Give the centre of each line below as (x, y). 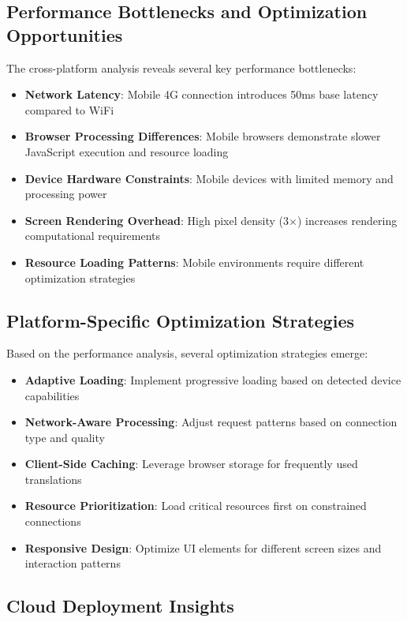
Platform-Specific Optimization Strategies (180, 320)
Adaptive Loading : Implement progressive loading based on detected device (213, 379)
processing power (66, 194)
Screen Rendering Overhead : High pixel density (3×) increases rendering (211, 220)
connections (53, 521)
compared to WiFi (69, 109)
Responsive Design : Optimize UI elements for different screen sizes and (203, 547)
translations (53, 479)
